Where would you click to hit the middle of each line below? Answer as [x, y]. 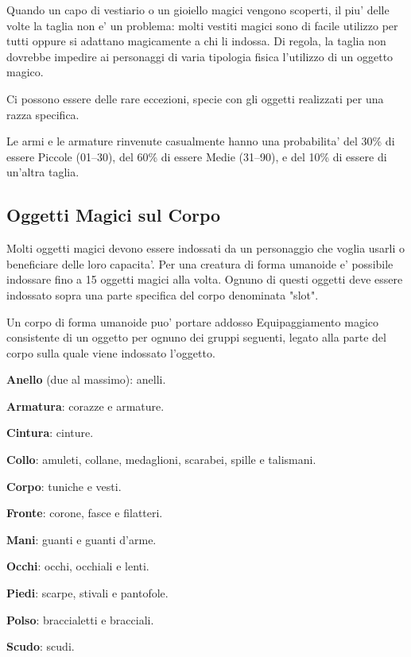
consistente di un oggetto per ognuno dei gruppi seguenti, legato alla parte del [196, 337]
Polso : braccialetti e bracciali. [80, 619]
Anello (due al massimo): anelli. [86, 379]
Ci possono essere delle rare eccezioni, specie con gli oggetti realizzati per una [195, 98]
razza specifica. [43, 114]
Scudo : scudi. [41, 646]
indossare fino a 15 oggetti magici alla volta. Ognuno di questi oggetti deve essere [205, 279]
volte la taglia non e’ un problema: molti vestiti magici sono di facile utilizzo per [202, 25]
